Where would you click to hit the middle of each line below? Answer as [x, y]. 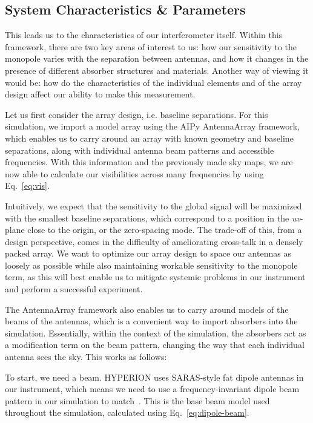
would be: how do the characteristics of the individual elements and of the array [153, 82]
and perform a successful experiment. [74, 289]
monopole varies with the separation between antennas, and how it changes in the [157, 58]
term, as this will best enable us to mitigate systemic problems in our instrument [155, 277]
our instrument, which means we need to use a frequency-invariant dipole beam [152, 389]
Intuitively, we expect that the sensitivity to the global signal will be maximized [153, 205]
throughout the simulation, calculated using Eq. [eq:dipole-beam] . [127, 412]
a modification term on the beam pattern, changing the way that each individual [155, 345]
